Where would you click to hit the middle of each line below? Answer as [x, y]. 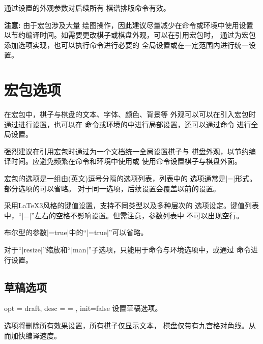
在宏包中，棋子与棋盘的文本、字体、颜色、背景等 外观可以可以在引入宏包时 [130, 114]
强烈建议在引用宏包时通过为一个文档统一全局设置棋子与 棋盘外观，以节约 [126, 151]
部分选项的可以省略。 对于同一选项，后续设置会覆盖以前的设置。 [112, 188]
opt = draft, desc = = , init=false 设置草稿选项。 [83, 308]
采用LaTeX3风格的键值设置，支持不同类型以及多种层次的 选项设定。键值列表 [132, 205]
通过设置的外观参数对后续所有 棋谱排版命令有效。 [87, 8]
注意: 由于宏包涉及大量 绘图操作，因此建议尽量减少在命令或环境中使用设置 [129, 25]
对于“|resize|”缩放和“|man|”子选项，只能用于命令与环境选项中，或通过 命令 [127, 250]
